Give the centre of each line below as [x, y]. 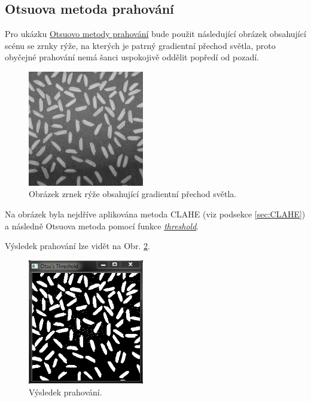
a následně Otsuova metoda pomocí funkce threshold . [102, 225]
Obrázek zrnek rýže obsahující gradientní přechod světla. [133, 194]
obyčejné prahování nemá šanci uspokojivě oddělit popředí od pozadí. [132, 57]
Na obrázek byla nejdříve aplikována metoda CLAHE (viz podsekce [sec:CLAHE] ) [155, 214]
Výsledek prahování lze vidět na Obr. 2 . [77, 246]
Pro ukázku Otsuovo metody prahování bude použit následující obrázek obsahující [155, 34]
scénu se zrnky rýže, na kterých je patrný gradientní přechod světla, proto [140, 45]
